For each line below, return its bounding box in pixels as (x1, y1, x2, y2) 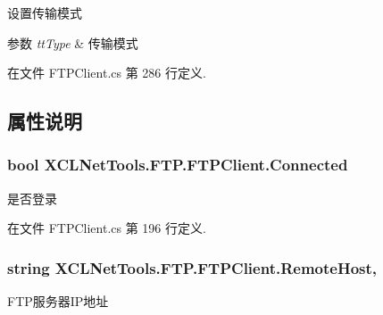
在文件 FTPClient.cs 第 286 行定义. (7, 63, 206, 82)
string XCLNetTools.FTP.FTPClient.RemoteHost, (7, 256, 378, 278)
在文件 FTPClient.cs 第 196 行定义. (7, 219, 206, 237)
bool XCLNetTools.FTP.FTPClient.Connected (7, 153, 348, 176)
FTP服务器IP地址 (7, 292, 109, 311)
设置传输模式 (7, 4, 82, 21)
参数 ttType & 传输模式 (7, 33, 138, 52)
